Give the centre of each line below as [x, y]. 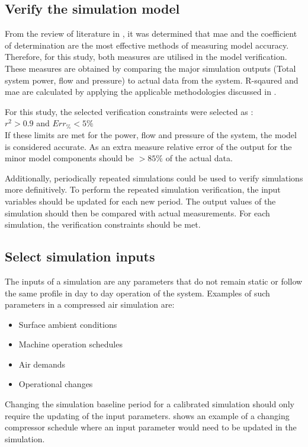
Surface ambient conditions [68, 324]
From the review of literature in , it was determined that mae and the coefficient [151, 33]
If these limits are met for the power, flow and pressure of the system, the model [151, 134]
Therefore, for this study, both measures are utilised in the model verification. [146, 57]
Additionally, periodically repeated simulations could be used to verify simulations [154, 178]
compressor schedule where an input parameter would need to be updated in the [151, 427]
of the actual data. [199, 158]
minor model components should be [69, 158]
